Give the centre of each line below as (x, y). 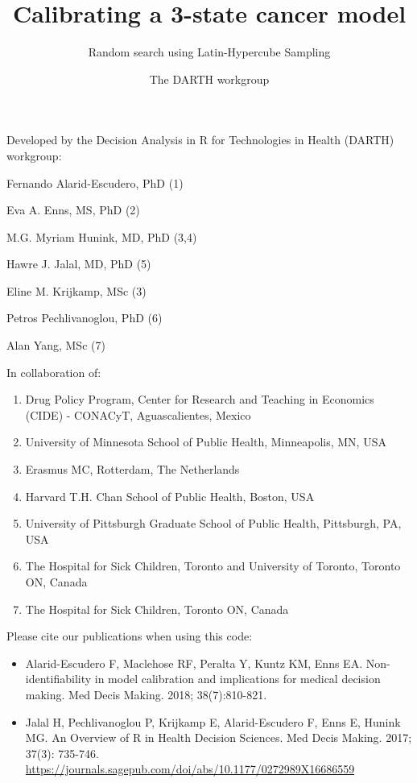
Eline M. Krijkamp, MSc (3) (76, 290)
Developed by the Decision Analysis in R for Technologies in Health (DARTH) (200, 140)
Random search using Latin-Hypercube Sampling (209, 52)
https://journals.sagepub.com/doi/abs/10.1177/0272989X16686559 (190, 769)
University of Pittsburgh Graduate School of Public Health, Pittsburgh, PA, (213, 523)
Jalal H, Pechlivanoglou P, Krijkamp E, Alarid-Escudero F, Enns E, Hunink (213, 721)
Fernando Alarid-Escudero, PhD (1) (95, 182)
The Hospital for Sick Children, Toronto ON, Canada (157, 609)
